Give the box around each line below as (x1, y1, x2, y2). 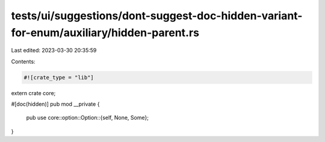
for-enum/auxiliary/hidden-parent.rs (11, 26, 200, 39)
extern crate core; (11, 89, 56, 96)
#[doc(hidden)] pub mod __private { (11, 100, 100, 108)
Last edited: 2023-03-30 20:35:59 (11, 47, 97, 54)
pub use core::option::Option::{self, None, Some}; (26, 114, 149, 122)
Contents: (11, 58, 36, 65)
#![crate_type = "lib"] (23, 74, 94, 81)
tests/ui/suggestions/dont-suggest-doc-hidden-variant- (11, 9, 303, 22)
